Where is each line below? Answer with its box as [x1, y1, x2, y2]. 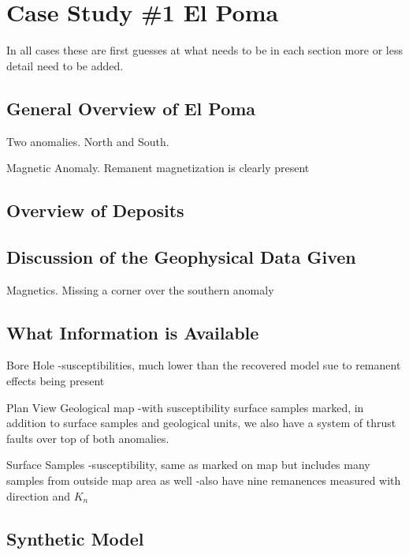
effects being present [6, 373, 105, 389]
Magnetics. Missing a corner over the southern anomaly [6, 281, 274, 298]
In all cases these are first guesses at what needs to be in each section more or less [6, 42, 403, 58]
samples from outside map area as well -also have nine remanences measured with [6, 472, 401, 489]
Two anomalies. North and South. [6, 133, 169, 149]
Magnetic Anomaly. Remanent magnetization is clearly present [6, 159, 310, 176]
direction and [6, 487, 70, 504]
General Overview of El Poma [6, 96, 256, 120]
